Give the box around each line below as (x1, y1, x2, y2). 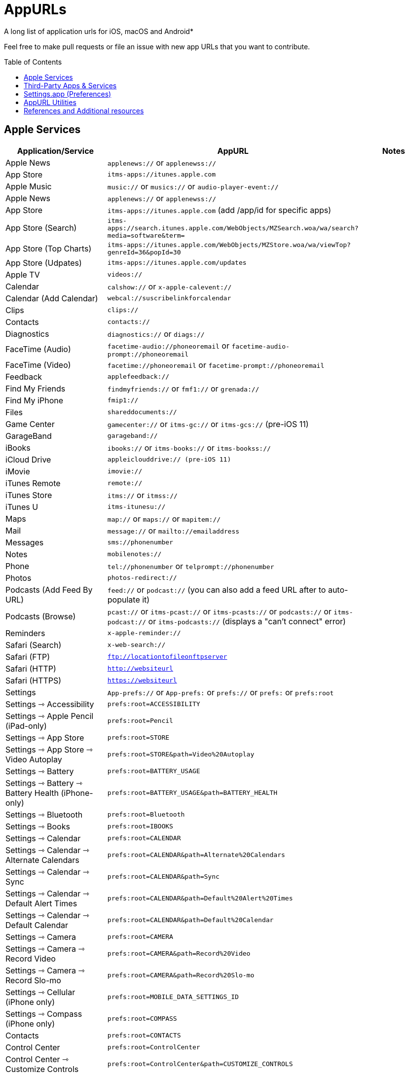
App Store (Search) (5, 223, 77, 233)
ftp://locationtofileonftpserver (107, 653, 227, 661)
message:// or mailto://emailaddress (107, 525, 240, 536)
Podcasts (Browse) (5, 611, 76, 621)
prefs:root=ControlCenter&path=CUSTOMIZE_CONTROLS (107, 1060, 293, 1068)
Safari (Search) (5, 640, 62, 650)
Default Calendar (5, 920, 68, 930)
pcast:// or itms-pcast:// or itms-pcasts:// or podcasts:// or (107, 606, 332, 616)
